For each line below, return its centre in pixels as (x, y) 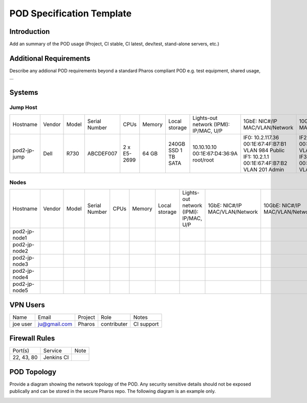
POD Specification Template (71, 13)
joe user (23, 324)
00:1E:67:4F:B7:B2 (265, 163)
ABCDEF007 (102, 153)
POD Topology (33, 372)
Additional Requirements (50, 58)
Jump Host (24, 108)
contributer (114, 324)
